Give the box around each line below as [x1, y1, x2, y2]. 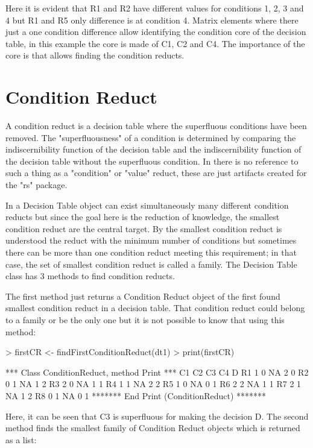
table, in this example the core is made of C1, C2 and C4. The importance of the [5, 37, 305, 49]
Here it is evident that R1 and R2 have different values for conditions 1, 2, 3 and [5, 2, 304, 14]
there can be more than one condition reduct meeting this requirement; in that [5, 246, 297, 259]
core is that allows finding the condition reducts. [5, 49, 185, 62]
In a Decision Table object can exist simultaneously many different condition [5, 198, 289, 211]
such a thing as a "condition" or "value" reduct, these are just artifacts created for [5, 166, 307, 179]
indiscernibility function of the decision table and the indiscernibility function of [5, 143, 302, 156]
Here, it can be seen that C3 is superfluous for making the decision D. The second [5, 409, 309, 422]
